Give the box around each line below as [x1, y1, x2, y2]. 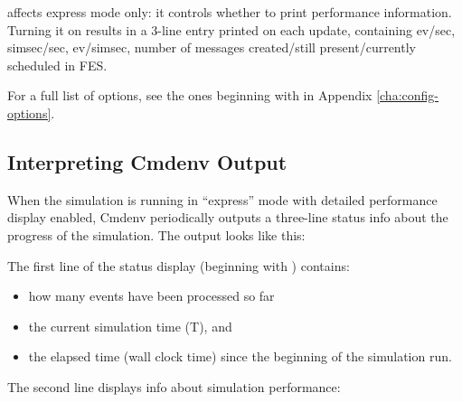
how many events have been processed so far [28, 286, 275, 305]
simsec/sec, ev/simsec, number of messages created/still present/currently [7, 38, 416, 57]
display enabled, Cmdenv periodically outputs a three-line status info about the [7, 208, 448, 227]
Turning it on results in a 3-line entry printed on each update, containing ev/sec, [7, 20, 456, 39]
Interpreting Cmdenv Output [7, 147, 288, 175]
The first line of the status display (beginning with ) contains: [7, 256, 350, 275]
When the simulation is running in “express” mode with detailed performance [7, 190, 438, 209]
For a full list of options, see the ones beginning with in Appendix [7, 86, 372, 105]
